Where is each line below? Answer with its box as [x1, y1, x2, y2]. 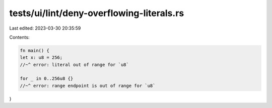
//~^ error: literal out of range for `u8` [20, 62, 129, 67]
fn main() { [20, 48, 50, 53]
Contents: [9, 34, 30, 40]
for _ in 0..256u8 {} [20, 76, 74, 81]
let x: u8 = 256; [20, 55, 63, 60]
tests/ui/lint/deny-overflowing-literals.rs [9, 8, 184, 19]
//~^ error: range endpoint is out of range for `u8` [20, 83, 156, 88]
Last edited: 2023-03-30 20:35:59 [9, 25, 81, 31]
